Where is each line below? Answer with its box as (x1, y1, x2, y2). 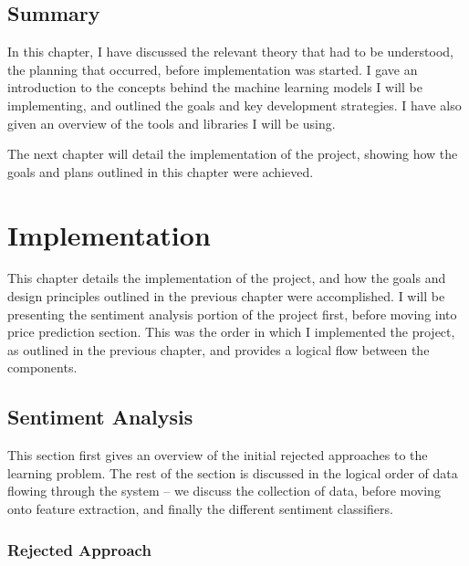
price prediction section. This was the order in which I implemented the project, (7, 322, 455, 341)
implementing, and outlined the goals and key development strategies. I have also (7, 95, 462, 114)
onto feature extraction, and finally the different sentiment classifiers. (7, 499, 393, 519)
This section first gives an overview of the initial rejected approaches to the (7, 445, 428, 465)
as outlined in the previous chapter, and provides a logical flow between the (7, 340, 430, 359)
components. (7, 358, 78, 377)
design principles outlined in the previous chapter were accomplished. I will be (7, 287, 445, 306)
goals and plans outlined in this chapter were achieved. (7, 162, 314, 181)
